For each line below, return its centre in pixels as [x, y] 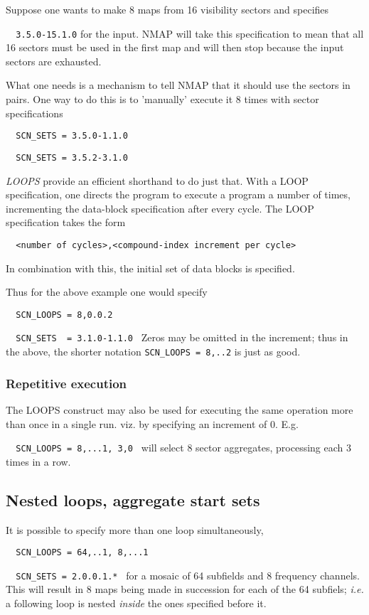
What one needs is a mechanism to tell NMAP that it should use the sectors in [178, 85]
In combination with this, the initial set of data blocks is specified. [150, 268]
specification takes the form [66, 222]
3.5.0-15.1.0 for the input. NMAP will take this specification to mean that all [190, 33]
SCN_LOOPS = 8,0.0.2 [64, 315]
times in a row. [38, 461]
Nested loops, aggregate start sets [133, 499]
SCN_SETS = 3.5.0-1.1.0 [72, 136]
